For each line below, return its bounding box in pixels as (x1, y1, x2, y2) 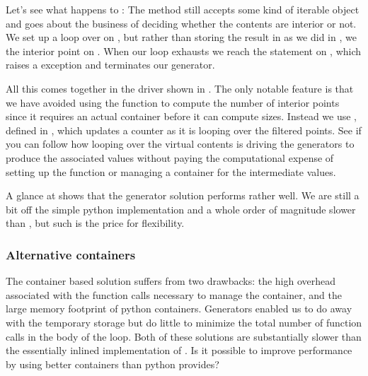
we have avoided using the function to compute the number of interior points (6, 95, 340, 110)
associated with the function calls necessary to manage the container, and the (6, 287, 342, 302)
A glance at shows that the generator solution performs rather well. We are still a (6, 188, 360, 203)
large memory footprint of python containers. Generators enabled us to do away (6, 301, 352, 316)
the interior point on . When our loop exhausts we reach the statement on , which (6, 43, 362, 58)
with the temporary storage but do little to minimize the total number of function (6, 315, 362, 329)
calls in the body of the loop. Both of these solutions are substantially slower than (6, 329, 362, 343)
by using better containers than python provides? (6, 356, 219, 371)
